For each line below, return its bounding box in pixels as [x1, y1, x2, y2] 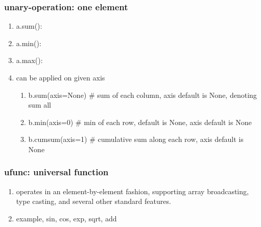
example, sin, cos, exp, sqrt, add [16, 213, 117, 223]
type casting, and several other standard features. [16, 196, 171, 207]
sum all [28, 99, 52, 110]
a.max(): [16, 55, 43, 66]
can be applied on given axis [16, 72, 105, 82]
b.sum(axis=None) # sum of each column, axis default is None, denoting [28, 89, 257, 100]
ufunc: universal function [4, 166, 109, 178]
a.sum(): [16, 20, 42, 31]
